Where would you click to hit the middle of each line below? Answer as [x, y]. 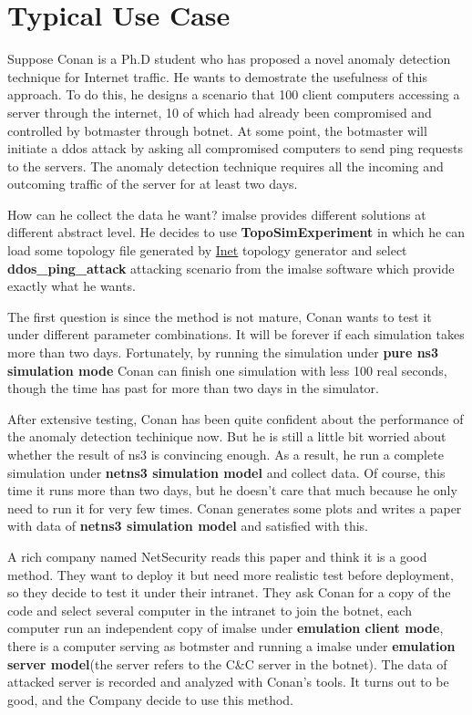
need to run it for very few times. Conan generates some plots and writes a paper [235, 508]
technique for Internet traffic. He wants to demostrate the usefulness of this [218, 76]
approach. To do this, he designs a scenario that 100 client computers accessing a [234, 94]
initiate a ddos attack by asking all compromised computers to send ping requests [235, 148]
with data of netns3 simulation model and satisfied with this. [188, 526]
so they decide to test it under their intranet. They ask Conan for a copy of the [229, 592]
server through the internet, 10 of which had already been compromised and [220, 112]
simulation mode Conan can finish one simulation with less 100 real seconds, [227, 370]
